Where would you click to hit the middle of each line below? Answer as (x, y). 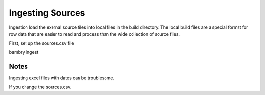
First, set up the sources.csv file (41, 43)
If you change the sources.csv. (40, 87)
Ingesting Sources (47, 13)
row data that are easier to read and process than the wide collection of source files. (94, 34)
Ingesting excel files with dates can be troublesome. (62, 78)
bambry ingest (24, 52)
